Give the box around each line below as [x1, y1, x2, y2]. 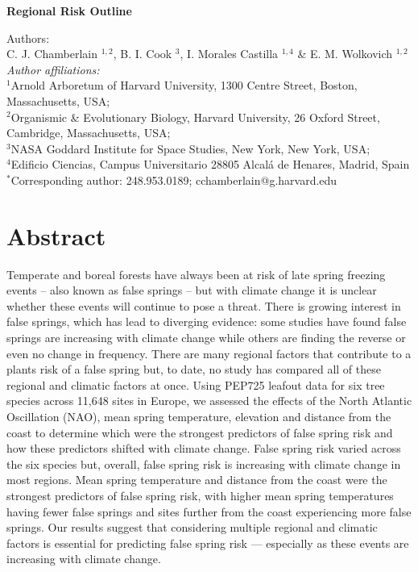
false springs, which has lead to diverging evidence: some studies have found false [6, 313, 407, 330]
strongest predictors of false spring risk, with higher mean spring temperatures [6, 486, 394, 503]
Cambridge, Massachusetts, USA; [6, 124, 171, 141]
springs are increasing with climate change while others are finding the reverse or [6, 329, 406, 346]
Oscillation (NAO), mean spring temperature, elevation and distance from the [6, 408, 391, 424]
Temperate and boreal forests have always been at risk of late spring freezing [6, 265, 386, 282]
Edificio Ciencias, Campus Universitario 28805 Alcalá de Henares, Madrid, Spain [10, 156, 410, 173]
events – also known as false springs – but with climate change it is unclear [6, 282, 377, 299]
